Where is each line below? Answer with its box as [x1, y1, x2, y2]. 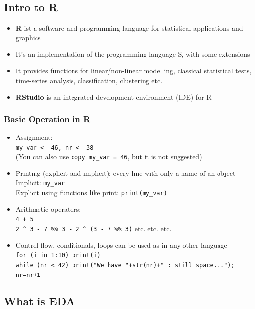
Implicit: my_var [15, 177, 65, 188]
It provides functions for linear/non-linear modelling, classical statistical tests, [15, 65, 252, 75]
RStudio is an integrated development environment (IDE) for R [15, 92, 212, 102]
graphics [15, 32, 41, 42]
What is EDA [4, 293, 75, 308]
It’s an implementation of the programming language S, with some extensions [15, 49, 250, 59]
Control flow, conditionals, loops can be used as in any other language [15, 240, 227, 250]
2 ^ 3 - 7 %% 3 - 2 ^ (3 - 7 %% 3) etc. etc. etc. [15, 223, 172, 234]
